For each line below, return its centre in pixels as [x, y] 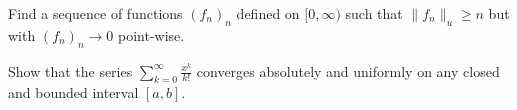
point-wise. [151, 34]
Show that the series [70, 70]
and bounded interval [73, 92]
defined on [268, 13]
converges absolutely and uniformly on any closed [348, 70]
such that [374, 13]
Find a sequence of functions [95, 13]
